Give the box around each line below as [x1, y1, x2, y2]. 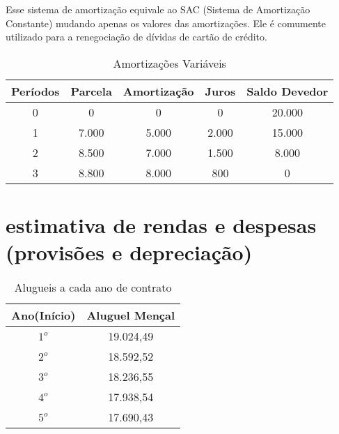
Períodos [11, 82, 60, 99]
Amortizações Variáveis [113, 54, 226, 71]
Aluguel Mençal [86, 307, 175, 324]
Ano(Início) [11, 307, 76, 324]
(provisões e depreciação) [6, 238, 253, 267]
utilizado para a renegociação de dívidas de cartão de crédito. [6, 29, 267, 44]
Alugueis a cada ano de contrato [14, 279, 172, 296]
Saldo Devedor [246, 82, 329, 99]
